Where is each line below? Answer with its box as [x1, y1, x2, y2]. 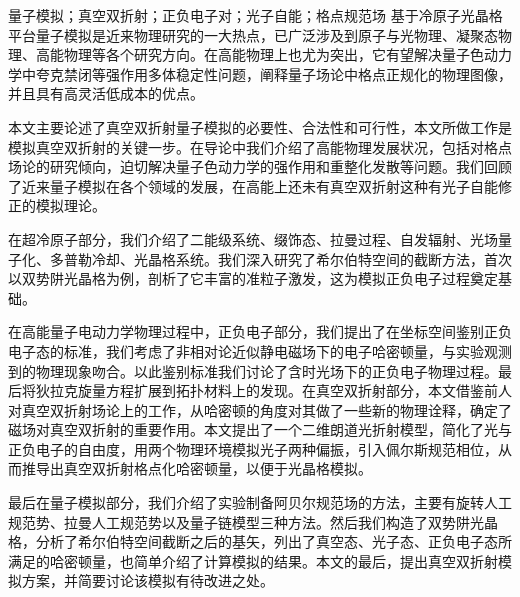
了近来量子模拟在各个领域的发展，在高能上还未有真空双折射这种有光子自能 [8, 175, 498, 196]
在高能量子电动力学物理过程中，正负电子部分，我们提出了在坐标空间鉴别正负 [8, 321, 512, 342]
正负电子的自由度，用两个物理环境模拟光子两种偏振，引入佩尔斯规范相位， [8, 438, 498, 459]
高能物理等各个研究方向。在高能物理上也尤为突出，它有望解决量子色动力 [35, 44, 512, 65]
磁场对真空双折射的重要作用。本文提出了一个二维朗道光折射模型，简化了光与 [8, 419, 512, 440]
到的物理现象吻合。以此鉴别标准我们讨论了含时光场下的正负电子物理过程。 [8, 360, 498, 381]
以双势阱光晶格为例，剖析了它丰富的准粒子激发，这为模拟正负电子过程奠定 [8, 268, 498, 289]
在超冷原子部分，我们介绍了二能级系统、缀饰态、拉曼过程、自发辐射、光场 [8, 228, 498, 249]
